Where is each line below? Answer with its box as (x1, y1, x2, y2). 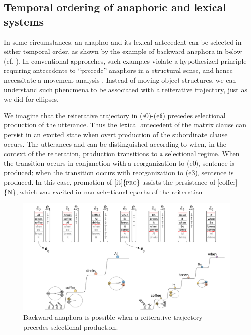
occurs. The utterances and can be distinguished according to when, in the (4, 139, 226, 149)
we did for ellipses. (4, 94, 59, 104)
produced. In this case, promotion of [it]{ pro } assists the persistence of (4, 176, 215, 187)
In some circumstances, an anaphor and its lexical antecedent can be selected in (4, 36, 242, 47)
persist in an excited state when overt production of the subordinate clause (4, 129, 228, 139)
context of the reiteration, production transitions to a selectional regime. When (4, 148, 240, 159)
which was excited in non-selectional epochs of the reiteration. (20, 186, 205, 196)
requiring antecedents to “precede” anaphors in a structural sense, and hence (4, 65, 233, 75)
